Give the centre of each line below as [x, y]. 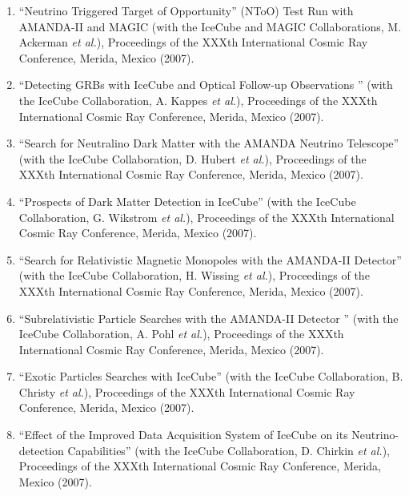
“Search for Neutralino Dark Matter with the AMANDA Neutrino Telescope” [209, 143]
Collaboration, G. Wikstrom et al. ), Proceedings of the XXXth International [207, 217]
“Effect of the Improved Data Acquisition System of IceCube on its [183, 435]
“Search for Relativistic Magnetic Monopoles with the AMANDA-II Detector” [210, 259]
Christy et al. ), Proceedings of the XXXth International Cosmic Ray [187, 391]
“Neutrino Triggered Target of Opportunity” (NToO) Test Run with [186, 10]
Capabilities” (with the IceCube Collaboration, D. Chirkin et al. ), [229, 450]
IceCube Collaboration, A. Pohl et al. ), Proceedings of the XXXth [181, 334]
